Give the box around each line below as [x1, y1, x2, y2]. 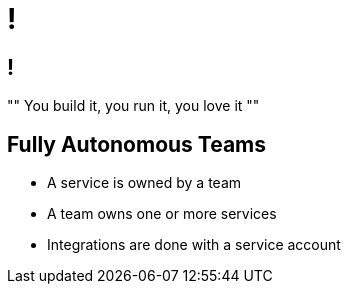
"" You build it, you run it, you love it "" [7, 97, 260, 115]
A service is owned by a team [47, 174, 242, 192]
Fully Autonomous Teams [7, 131, 267, 157]
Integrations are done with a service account [47, 236, 341, 254]
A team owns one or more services [47, 205, 277, 223]
